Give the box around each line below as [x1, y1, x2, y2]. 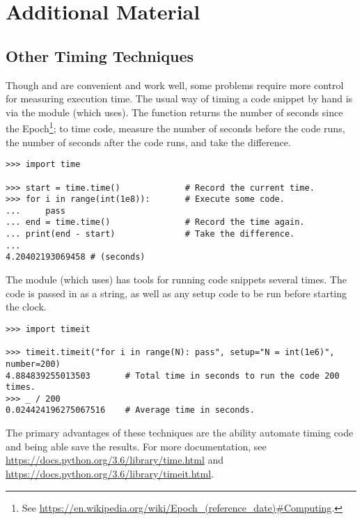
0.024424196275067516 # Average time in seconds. [6, 405, 255, 416]
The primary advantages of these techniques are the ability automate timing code [6, 425, 354, 440]
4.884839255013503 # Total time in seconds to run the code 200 [6, 370, 340, 381]
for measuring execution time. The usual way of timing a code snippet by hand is [6, 91, 353, 106]
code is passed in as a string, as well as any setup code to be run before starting [6, 285, 347, 300]
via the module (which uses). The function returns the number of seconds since [6, 104, 343, 119]
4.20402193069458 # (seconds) [6, 252, 145, 262]
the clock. [6, 299, 47, 314]
